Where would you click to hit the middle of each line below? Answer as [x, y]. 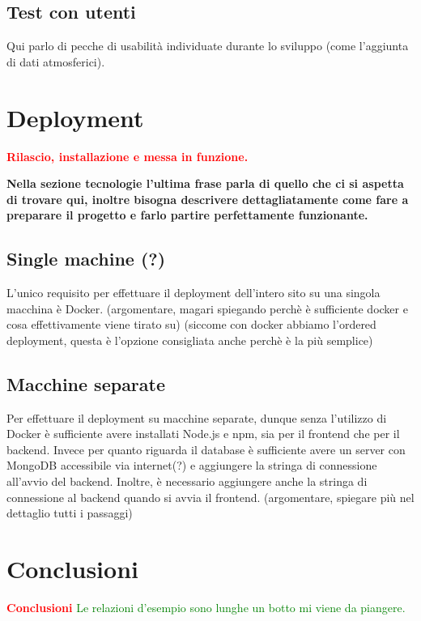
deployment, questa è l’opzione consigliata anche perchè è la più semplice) [190, 340]
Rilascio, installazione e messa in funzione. [128, 156]
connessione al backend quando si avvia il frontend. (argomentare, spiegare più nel [210, 497]
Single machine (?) [86, 259]
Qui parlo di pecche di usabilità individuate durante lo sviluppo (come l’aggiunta [208, 46]
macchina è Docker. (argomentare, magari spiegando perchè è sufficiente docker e [207, 308]
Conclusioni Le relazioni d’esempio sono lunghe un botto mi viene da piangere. [206, 607]
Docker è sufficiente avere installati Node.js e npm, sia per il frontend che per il [203, 434]
